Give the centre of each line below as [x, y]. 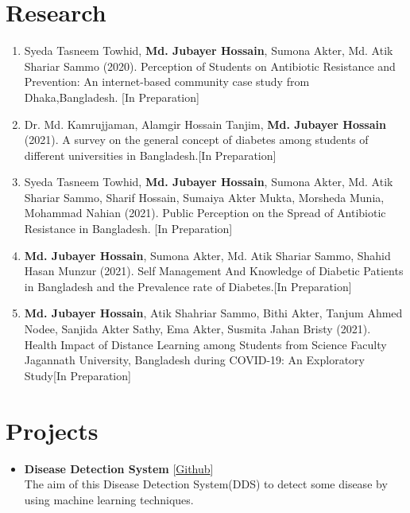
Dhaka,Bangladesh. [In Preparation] [112, 97]
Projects [52, 430]
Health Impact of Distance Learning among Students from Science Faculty [205, 344]
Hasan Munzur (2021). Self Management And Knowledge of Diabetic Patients [214, 271]
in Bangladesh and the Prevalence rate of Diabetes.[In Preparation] [188, 286]
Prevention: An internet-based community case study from [167, 82]
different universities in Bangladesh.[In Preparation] [150, 155]
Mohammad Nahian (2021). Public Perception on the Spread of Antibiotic [205, 213]
